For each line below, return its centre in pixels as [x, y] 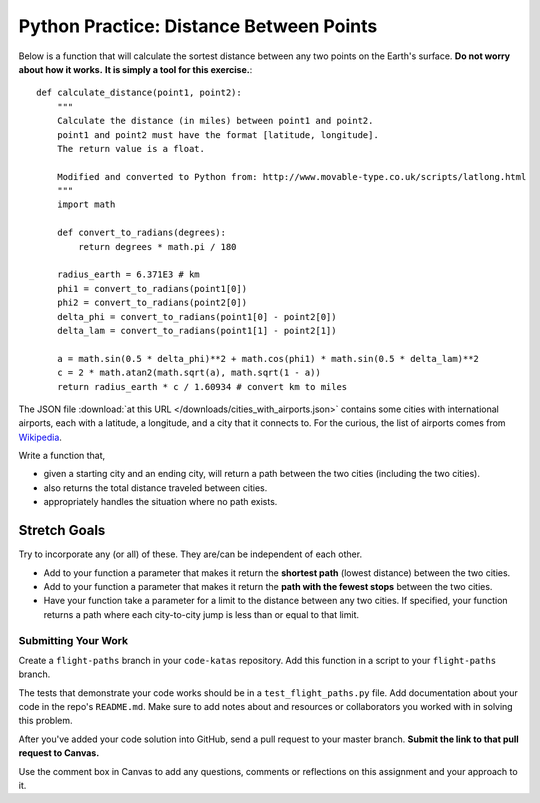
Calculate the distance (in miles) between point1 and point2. [215, 121]
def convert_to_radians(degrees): [141, 233]
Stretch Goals [62, 530]
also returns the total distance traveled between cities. [155, 487]
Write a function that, [62, 456]
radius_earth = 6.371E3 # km [128, 274]
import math [86, 204]
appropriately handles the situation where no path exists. [160, 502]
